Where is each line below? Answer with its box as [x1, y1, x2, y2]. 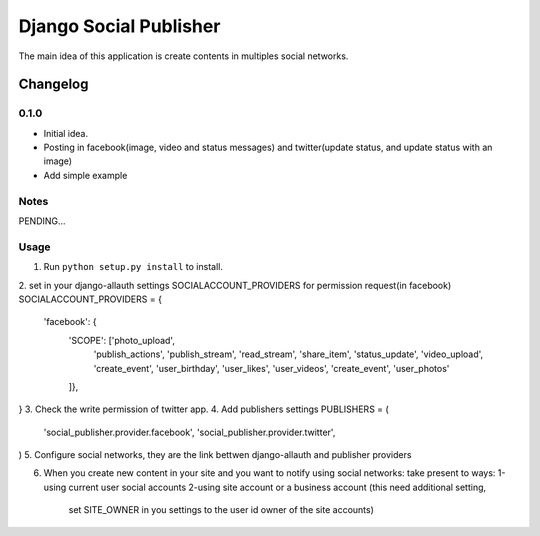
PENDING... [18, 215, 66, 227]
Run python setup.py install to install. [43, 261, 224, 273]
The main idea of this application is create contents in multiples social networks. [18, 50, 349, 62]
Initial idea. [43, 127, 89, 139]
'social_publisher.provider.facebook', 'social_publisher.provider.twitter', [43, 426, 336, 438]
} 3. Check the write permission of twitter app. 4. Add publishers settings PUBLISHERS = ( [18, 403, 389, 415]
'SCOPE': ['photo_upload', [68, 334, 175, 346]
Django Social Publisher [18, 15, 221, 37]
